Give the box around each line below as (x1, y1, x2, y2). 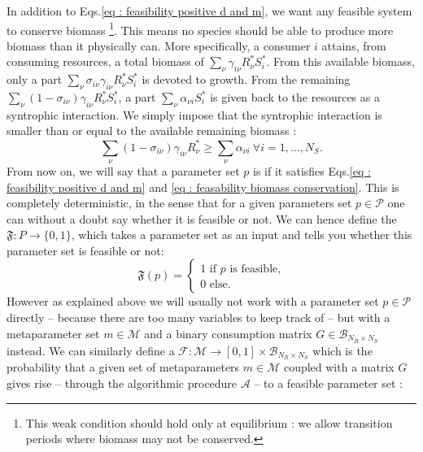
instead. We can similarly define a (7, 341, 175, 359)
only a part (7, 71, 63, 88)
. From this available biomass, (266, 53, 415, 70)
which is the (312, 341, 373, 359)
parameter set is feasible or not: (7, 241, 164, 259)
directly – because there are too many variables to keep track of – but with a (7, 309, 390, 326)
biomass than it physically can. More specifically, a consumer (7, 37, 311, 54)
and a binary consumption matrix (144, 324, 312, 341)
